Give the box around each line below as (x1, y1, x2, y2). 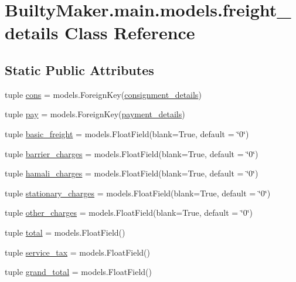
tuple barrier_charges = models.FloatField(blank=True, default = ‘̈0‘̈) (5, 147, 258, 159)
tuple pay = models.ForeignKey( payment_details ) (5, 108, 185, 120)
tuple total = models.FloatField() (5, 226, 125, 238)
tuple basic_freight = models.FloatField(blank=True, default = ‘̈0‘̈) (5, 127, 249, 140)
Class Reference (64, 21, 195, 45)
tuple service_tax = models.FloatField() (5, 246, 150, 258)
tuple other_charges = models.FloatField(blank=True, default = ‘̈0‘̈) (5, 206, 253, 219)
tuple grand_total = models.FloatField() (5, 266, 152, 278)
